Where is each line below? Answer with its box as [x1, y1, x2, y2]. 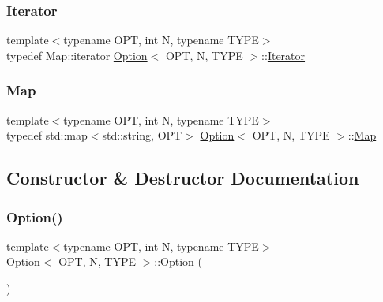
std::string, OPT [102, 127, 182, 144]
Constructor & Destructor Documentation [6, 166, 359, 190]
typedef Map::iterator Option [6, 47, 148, 63]
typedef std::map [6, 127, 88, 144]
